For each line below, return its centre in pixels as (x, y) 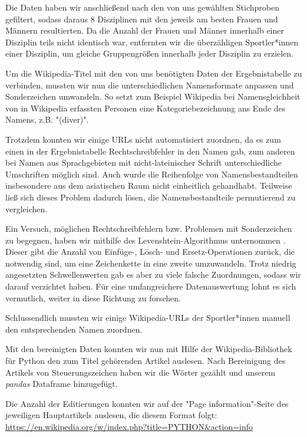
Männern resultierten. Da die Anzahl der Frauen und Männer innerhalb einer (145, 30)
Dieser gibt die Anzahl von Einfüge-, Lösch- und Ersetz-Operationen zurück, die (150, 252)
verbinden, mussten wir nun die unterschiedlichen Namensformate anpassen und (150, 85)
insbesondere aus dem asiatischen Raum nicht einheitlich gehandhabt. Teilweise (149, 185)
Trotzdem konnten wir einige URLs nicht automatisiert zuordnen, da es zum (143, 139)
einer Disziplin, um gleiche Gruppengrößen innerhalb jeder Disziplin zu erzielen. (149, 53)
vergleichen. (27, 208)
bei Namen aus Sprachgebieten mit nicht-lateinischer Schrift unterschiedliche (143, 162)
